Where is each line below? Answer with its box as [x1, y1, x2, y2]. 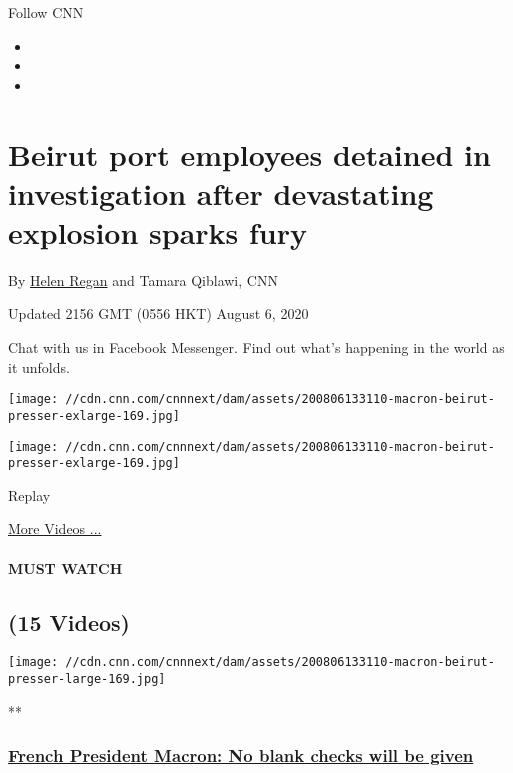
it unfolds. [8, 356, 70, 377]
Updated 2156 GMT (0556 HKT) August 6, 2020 [8, 303, 309, 324]
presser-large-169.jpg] [8, 672, 166, 687]
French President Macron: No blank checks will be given [8, 743, 474, 768]
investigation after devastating [8, 172, 434, 213]
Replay [8, 484, 51, 505]
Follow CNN [8, 2, 84, 22]
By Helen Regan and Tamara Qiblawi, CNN [8, 269, 278, 290]
